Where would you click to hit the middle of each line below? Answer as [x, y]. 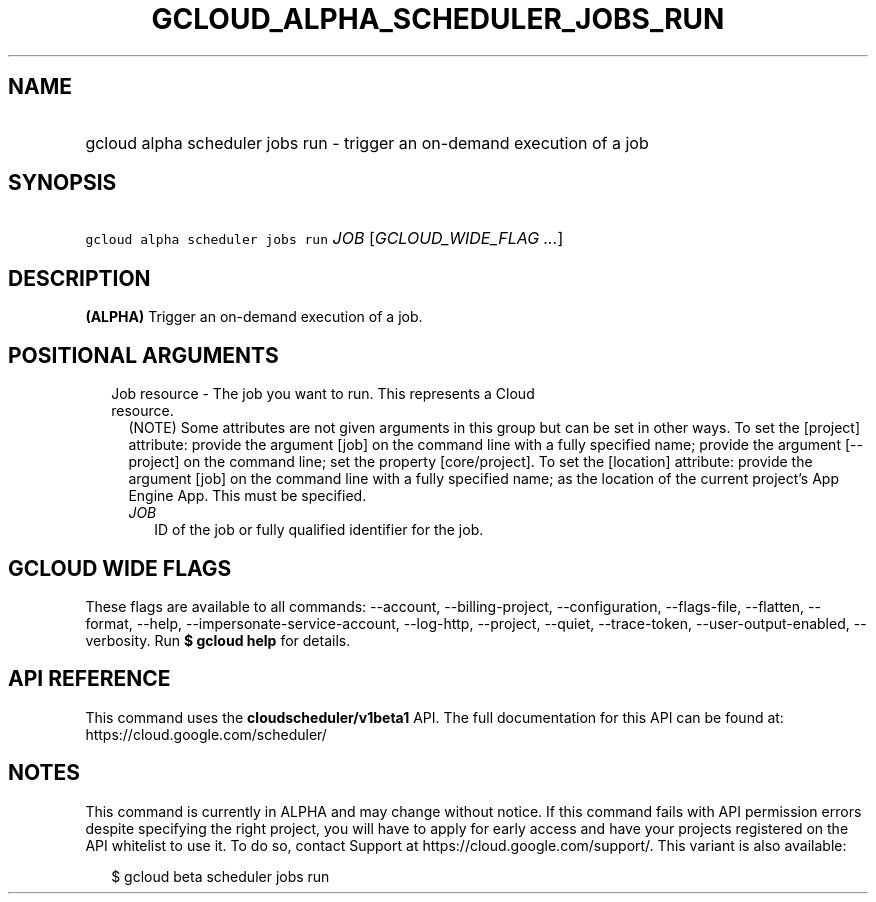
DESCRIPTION [79, 278]
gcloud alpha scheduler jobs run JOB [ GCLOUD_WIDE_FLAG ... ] [324, 238]
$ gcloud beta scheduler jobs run [220, 876]
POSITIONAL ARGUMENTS [143, 355]
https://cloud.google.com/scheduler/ [206, 734]
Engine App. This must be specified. [247, 496]
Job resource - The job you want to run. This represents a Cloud [323, 394]
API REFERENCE [89, 679]
